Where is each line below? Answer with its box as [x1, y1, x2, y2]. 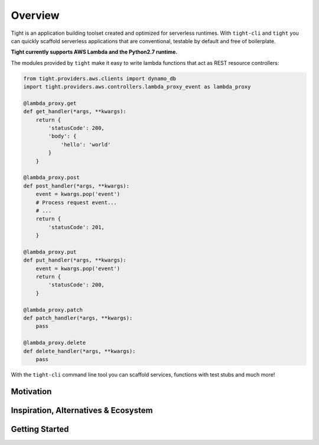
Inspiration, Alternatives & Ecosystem [11, 405, 153, 415]
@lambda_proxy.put [23, 248, 77, 255]
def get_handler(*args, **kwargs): [23, 108, 126, 115]
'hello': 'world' [60, 141, 111, 148]
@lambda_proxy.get [23, 100, 77, 106]
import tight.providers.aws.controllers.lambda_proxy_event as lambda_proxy [23, 83, 251, 90]
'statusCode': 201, [48, 224, 105, 230]
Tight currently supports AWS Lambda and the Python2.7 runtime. [11, 48, 178, 55]
